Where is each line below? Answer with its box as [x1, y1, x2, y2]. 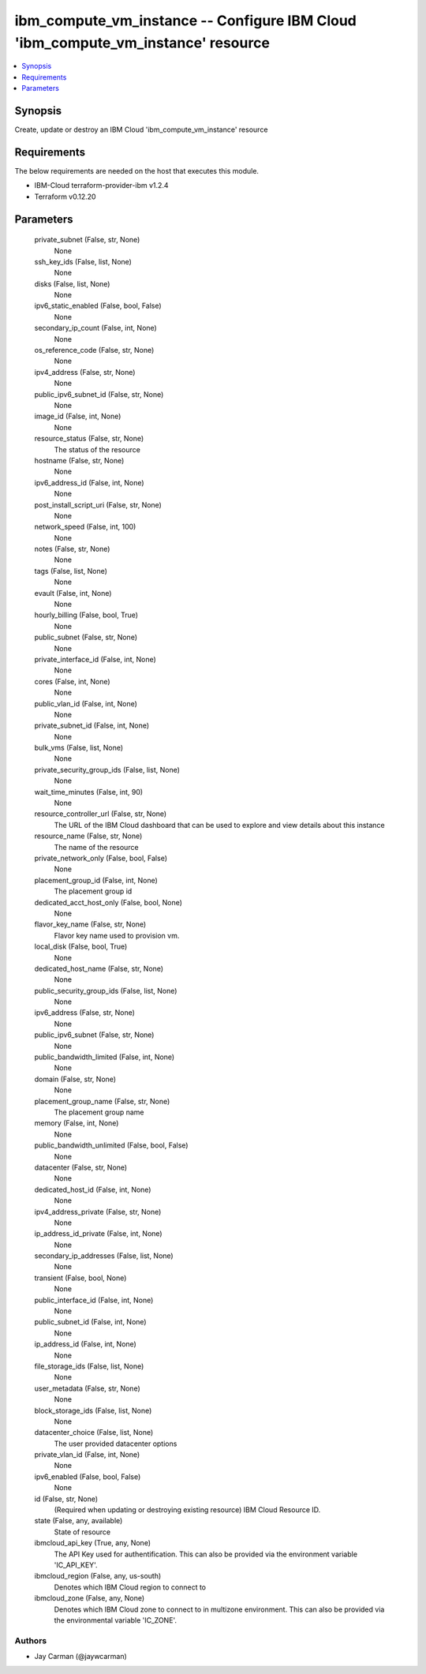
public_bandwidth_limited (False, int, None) [34, 1052, 175, 1062]
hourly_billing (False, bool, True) [34, 610, 138, 620]
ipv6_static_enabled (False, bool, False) [34, 301, 162, 311]
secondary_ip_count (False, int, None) [34, 324, 157, 333]
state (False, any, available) [34, 1516, 123, 1526]
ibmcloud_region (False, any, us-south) [34, 1571, 162, 1581]
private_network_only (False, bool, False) [34, 853, 168, 863]
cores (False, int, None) [34, 676, 110, 686]
